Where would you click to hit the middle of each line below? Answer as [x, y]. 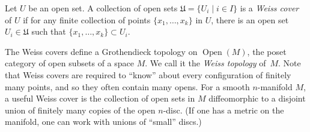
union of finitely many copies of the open [80, 110]
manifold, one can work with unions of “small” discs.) [103, 122]
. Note [290, 63]
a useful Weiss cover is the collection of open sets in [100, 98]
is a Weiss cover [269, 8]
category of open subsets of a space [69, 63]
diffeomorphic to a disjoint [257, 98]
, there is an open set [250, 19]
